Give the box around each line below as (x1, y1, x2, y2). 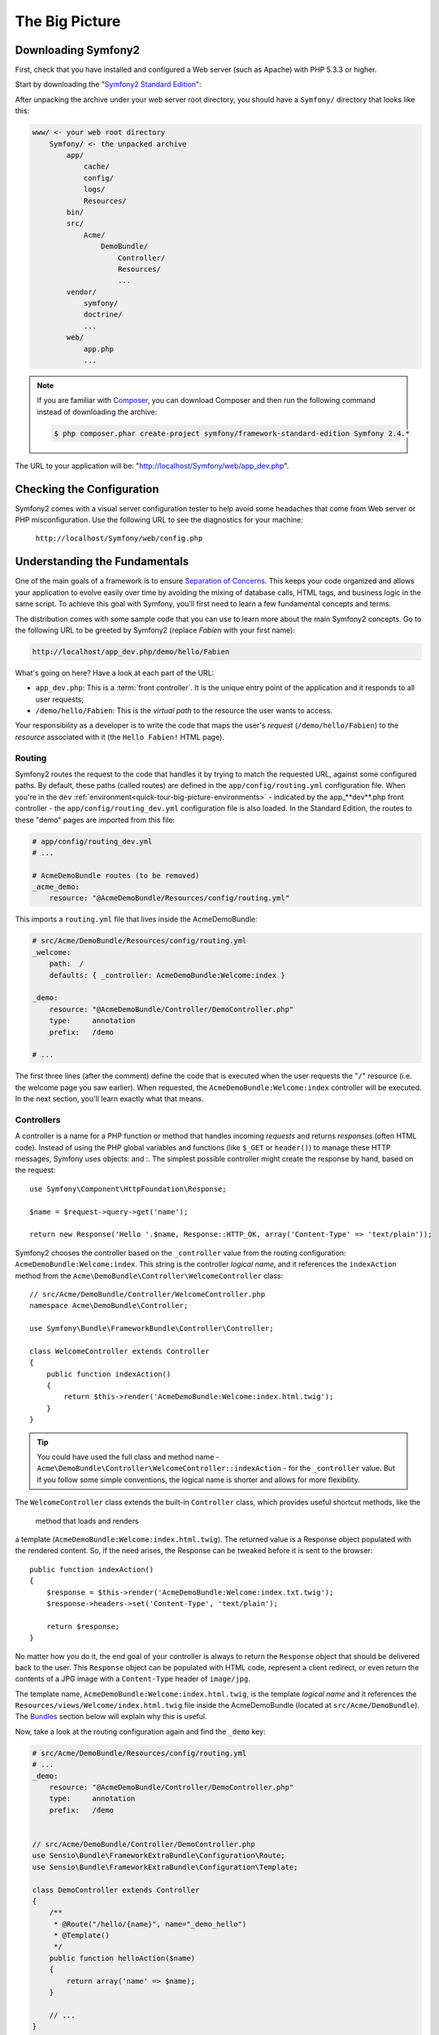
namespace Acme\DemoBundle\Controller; (29, 1301, 189, 1311)
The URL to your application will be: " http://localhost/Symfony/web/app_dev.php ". (15, 461, 289, 470)
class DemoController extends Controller (32, 1885, 200, 1894)
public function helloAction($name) (49, 1954, 195, 1963)
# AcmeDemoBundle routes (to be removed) (32, 871, 200, 880)
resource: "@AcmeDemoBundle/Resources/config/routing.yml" (49, 894, 290, 903)
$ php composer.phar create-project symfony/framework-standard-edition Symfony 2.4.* (54, 428, 411, 438)
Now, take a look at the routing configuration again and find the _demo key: (15, 1726, 266, 1736)
